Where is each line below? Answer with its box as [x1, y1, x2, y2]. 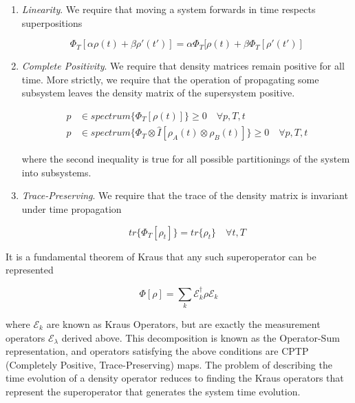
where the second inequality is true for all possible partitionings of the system [21, 152, 350, 166]
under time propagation [21, 202, 122, 216]
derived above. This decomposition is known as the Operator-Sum [61, 330, 340, 344]
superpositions [21, 15, 83, 30]
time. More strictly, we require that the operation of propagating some [21, 72, 319, 86]
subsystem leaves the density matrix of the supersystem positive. [21, 85, 295, 100]
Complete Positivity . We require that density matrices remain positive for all [21, 59, 345, 73]
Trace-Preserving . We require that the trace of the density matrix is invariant [21, 188, 348, 203]
